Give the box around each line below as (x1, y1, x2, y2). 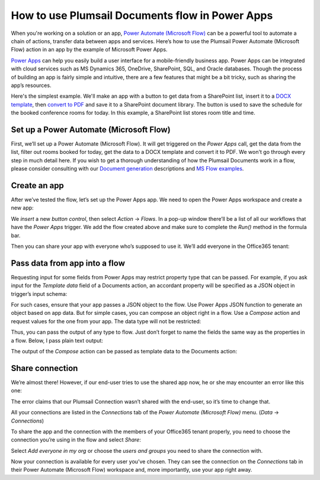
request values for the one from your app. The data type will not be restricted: (11, 317, 201, 325)
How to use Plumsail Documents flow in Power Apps (11, 9, 273, 22)
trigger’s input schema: (11, 290, 68, 297)
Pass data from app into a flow (11, 258, 126, 268)
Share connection (11, 363, 78, 373)
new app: (11, 204, 34, 211)
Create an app (11, 181, 65, 191)
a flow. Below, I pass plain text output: (11, 337, 104, 344)
